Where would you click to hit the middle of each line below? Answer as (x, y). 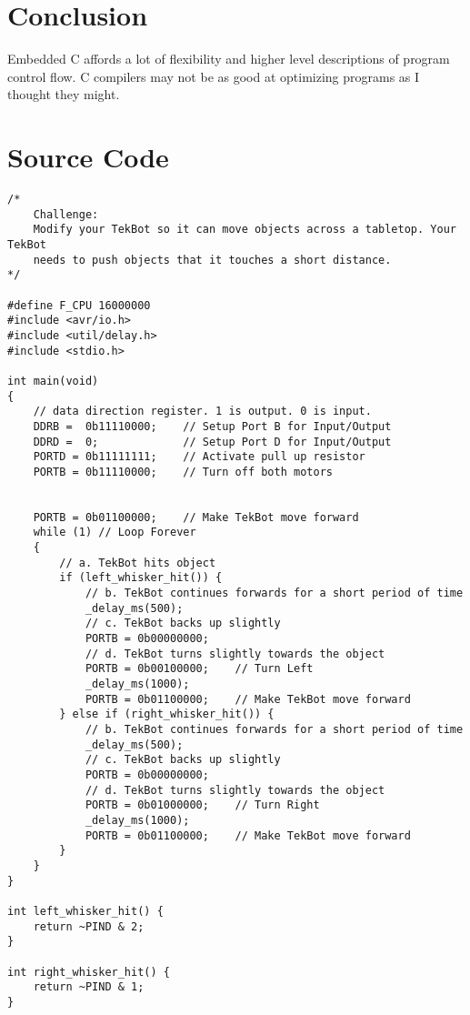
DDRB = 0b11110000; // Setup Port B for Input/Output (212, 426)
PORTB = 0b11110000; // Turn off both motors (183, 472)
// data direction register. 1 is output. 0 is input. (202, 412)
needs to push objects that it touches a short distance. (212, 260)
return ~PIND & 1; (89, 987)
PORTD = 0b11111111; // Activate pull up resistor (199, 457)
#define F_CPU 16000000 (79, 305)
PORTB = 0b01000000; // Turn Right (202, 805)
